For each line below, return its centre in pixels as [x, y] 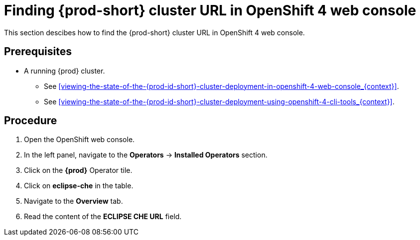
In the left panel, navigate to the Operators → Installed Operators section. [146, 155]
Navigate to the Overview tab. [73, 201]
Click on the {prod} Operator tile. [78, 170]
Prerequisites [38, 52]
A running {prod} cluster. [65, 71]
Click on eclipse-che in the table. [79, 186]
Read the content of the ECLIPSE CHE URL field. [103, 217]
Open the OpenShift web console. [79, 140]
